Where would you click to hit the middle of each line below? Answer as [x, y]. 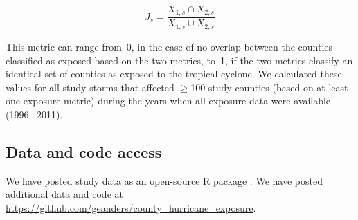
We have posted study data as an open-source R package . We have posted [164, 180]
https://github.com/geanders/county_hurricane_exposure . [131, 207]
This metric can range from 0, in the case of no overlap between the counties [169, 46]
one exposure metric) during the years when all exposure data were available [168, 101]
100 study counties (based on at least [269, 87]
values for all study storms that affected [90, 87]
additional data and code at [64, 194]
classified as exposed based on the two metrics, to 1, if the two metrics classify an [179, 60]
